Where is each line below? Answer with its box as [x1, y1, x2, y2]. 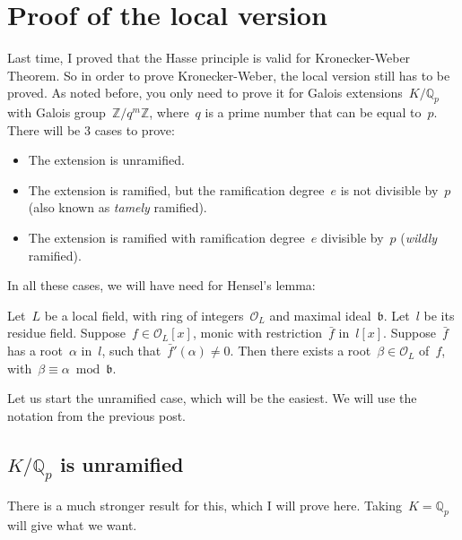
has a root [7, 341, 63, 360]
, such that [101, 341, 161, 360]
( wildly [400, 228, 438, 247]
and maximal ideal [269, 305, 371, 324]
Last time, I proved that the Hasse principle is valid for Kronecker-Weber [7, 48, 411, 67]
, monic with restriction [192, 323, 322, 342]
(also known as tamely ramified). [28, 198, 207, 217]
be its [423, 305, 455, 324]
